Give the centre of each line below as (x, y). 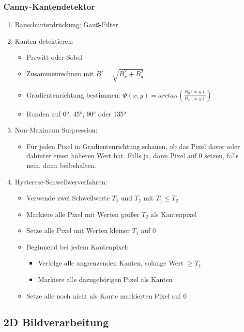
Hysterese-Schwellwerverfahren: (61, 181)
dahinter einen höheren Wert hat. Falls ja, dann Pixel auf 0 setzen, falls (132, 156)
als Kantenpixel (174, 214)
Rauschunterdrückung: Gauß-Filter (66, 25)
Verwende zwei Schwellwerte (68, 198)
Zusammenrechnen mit (60, 74)
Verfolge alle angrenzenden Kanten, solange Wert (111, 263)
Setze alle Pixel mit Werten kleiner (78, 230)
